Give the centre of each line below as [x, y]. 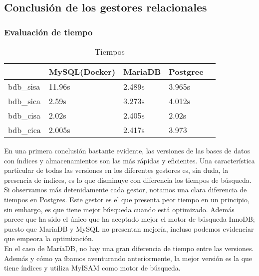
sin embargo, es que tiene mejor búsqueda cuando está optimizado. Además [119, 209]
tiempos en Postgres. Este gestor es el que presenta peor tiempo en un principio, [127, 199]
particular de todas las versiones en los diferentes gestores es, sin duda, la [116, 170]
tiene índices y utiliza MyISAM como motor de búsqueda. [92, 268]
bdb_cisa [24, 115]
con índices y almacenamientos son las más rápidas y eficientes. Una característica [129, 160]
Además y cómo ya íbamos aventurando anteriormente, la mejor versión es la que [128, 258]
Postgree [186, 71]
